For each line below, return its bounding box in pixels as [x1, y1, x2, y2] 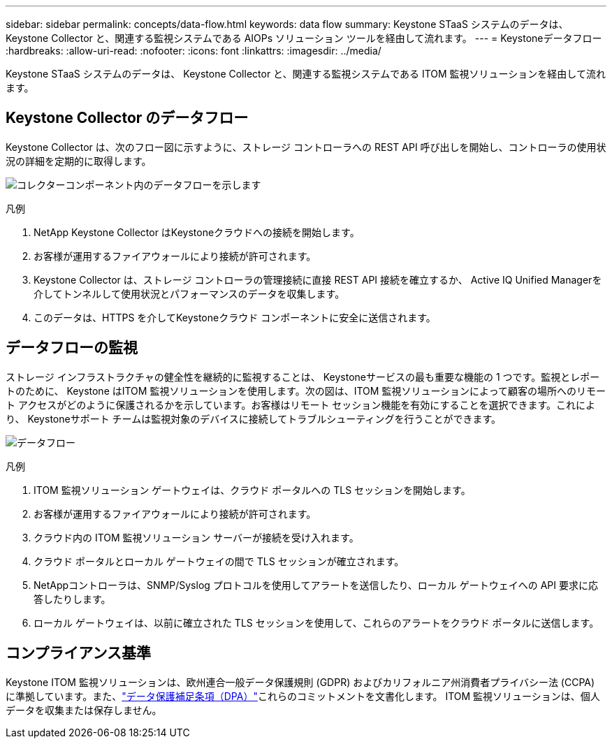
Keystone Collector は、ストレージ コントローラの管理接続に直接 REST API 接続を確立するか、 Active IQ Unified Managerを [34, 273, 602, 286]
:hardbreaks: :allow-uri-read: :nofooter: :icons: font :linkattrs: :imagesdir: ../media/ [6, 45, 381, 57]
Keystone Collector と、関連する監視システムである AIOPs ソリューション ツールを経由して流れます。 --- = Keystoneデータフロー [6, 32, 602, 44]
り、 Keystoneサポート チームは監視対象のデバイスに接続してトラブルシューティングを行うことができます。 [6, 412, 502, 425]
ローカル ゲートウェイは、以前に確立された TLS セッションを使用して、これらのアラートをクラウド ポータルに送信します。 [34, 616, 599, 629]
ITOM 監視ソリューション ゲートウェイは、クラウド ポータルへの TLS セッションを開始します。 [34, 483, 471, 496]
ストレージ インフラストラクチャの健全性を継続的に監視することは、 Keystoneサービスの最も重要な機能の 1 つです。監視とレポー [6, 370, 600, 383]
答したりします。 [34, 592, 111, 605]
